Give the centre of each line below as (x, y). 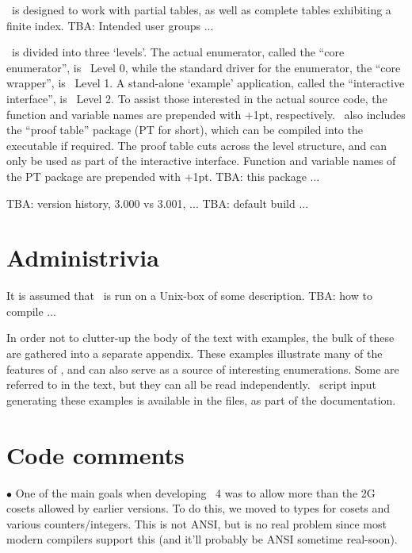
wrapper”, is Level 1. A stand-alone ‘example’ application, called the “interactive (206, 83)
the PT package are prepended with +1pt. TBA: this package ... (163, 176)
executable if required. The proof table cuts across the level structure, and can (197, 145)
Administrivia (83, 257)
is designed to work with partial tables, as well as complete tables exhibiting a (201, 10)
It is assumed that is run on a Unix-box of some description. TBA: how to (189, 296)
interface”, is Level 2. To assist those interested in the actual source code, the (197, 98)
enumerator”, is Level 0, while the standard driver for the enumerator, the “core (204, 67)
